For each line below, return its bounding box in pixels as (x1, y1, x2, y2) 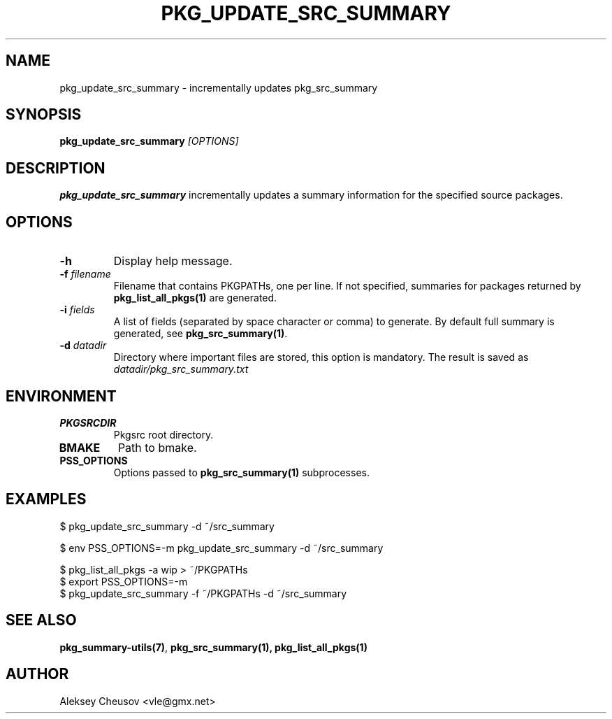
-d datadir (59, 339, 107, 352)
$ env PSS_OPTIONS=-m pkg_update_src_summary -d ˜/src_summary (59, 541, 384, 554)
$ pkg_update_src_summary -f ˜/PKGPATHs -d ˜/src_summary (59, 587, 347, 599)
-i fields (59, 304, 95, 316)
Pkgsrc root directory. (113, 428, 214, 441)
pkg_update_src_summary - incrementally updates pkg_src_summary (59, 81, 378, 94)
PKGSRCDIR (59, 416, 117, 429)
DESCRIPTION (6, 159, 105, 177)
